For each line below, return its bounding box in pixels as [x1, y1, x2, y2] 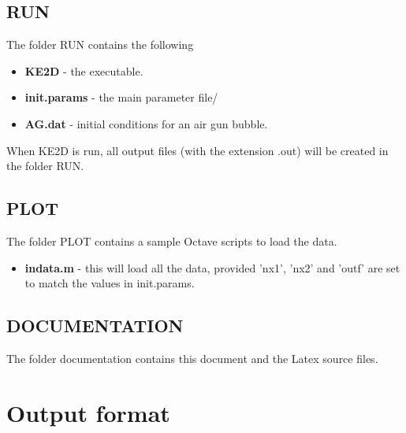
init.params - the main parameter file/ [24, 89, 218, 105]
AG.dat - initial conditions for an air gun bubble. [24, 115, 268, 131]
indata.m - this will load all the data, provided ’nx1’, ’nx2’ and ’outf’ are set [24, 259, 400, 276]
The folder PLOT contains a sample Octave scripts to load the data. [6, 232, 337, 249]
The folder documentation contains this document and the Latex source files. [6, 350, 378, 366]
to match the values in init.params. [24, 275, 195, 291]
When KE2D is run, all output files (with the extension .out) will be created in [6, 142, 389, 158]
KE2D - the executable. [24, 62, 143, 79]
